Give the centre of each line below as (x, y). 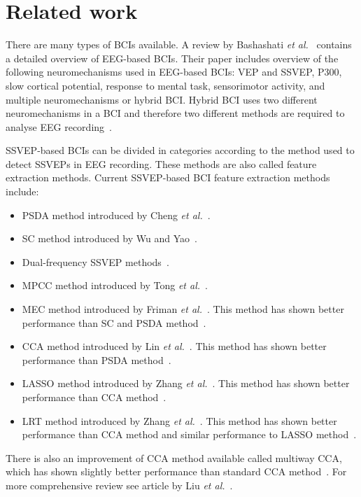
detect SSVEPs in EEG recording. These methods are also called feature (161, 163)
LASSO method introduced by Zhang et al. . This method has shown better (186, 383)
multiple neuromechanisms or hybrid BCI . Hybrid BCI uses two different (162, 99)
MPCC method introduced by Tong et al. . (115, 285)
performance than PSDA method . (97, 359)
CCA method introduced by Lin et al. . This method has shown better (174, 346)
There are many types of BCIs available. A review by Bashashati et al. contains (179, 44)
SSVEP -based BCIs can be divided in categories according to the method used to (180, 150)
